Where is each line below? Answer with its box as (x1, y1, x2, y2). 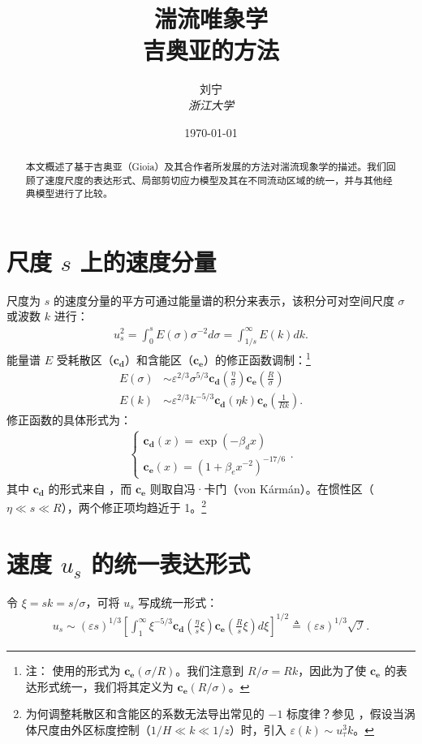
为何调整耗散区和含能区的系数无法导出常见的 (25, 705, 265, 722)
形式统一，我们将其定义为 (37, 677, 174, 695)
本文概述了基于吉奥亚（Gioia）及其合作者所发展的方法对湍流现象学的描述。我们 (25, 159, 386, 173)
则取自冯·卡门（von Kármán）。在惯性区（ (149, 480, 374, 497)
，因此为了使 (298, 661, 367, 678)
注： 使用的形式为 (25, 661, 121, 678)
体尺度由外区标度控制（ (25, 720, 151, 738)
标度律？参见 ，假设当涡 (286, 705, 416, 722)
